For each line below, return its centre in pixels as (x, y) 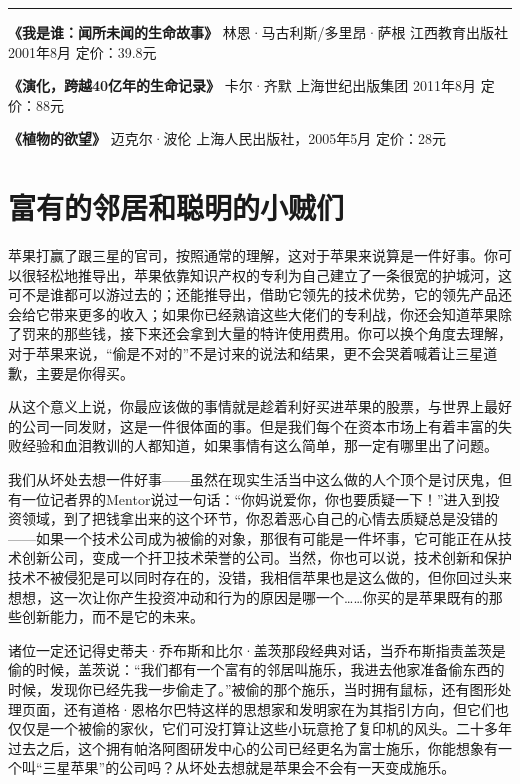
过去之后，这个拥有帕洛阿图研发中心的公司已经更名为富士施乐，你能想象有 (253, 747)
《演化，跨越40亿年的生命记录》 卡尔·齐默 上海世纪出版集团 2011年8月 (242, 85)
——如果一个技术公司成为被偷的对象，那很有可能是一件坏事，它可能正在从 (253, 537)
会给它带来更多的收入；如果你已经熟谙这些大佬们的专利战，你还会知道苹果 (253, 313)
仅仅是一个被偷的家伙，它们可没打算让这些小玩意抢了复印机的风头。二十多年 (260, 728)
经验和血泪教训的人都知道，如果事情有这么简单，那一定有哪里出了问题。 (259, 445)
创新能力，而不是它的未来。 (112, 616)
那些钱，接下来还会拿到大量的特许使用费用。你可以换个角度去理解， (287, 333)
